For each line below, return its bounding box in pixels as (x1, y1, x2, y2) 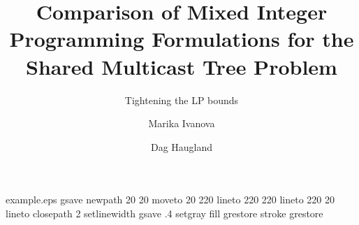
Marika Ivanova (148, 116, 215, 131)
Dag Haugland (150, 139, 213, 154)
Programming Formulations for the (9, 24, 354, 53)
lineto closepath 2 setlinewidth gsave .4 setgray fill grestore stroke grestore (6, 205, 323, 220)
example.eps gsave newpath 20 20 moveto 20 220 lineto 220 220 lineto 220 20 (6, 192, 335, 207)
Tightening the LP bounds (124, 92, 239, 107)
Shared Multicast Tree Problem (26, 52, 337, 80)
